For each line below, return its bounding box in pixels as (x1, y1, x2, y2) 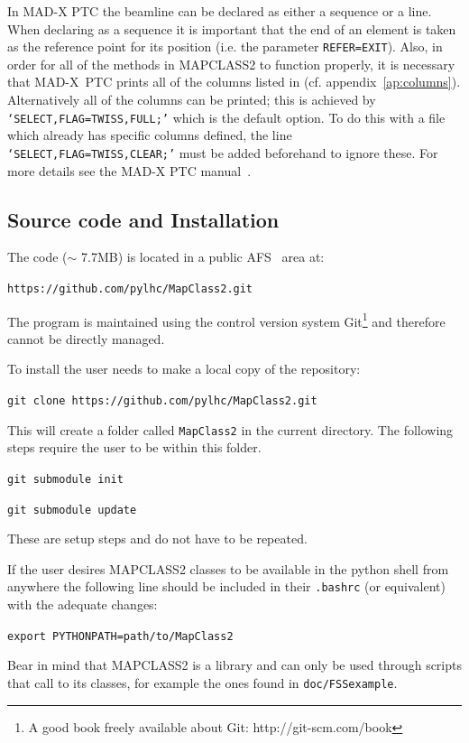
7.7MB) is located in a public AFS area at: (80, 247, 325, 266)
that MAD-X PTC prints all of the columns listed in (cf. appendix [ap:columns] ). (7, 72, 461, 91)
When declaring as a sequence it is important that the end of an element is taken (7, 19, 456, 38)
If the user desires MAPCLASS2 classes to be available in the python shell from (7, 559, 449, 578)
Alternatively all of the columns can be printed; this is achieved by (7, 90, 376, 109)
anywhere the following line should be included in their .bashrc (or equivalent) (7, 577, 446, 596)
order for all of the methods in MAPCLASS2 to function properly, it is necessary (7, 54, 455, 73)
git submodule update (7, 503, 137, 516)
